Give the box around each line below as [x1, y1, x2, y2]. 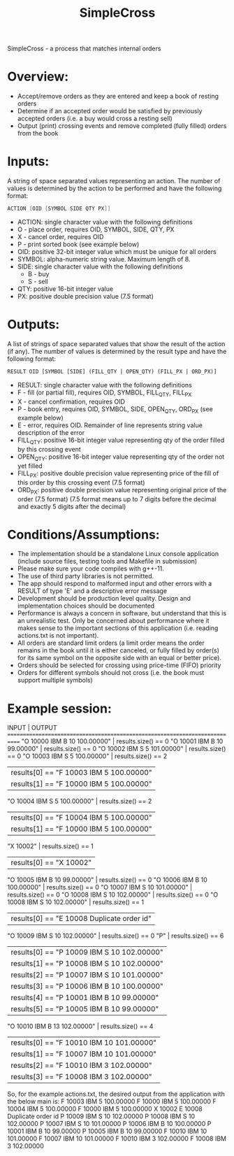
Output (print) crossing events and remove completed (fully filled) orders [17, 122, 227, 130]
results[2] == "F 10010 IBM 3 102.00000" [10, 1061, 152, 1071]
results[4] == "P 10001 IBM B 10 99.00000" [10, 993, 159, 1003]
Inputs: [7, 154, 50, 169]
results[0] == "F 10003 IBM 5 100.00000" [10, 768, 152, 778]
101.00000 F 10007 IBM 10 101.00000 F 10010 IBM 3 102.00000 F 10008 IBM [7, 1134, 227, 1143]
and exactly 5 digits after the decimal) [17, 502, 126, 511]
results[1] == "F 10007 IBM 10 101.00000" [10, 1049, 157, 1059]
